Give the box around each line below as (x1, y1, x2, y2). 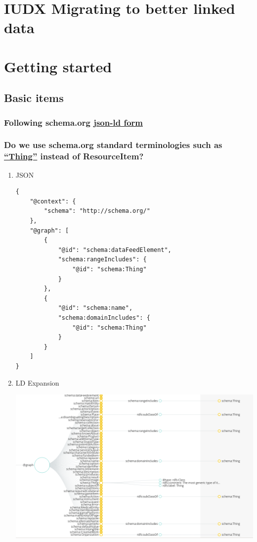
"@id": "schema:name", (58, 304, 133, 312)
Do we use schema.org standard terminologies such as (4, 139, 222, 151)
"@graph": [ (30, 227, 69, 234)
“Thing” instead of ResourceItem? (4, 150, 144, 162)
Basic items (4, 90, 64, 105)
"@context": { (30, 197, 76, 205)
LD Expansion (15, 377, 59, 388)
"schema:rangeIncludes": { (58, 256, 147, 263)
